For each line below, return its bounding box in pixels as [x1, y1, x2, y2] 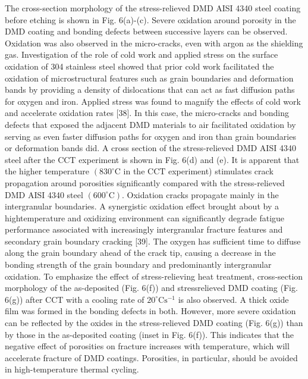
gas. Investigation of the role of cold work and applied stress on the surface [5, 48, 278, 61]
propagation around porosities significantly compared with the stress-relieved [5, 176, 285, 189]
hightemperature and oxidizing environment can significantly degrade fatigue [5, 211, 285, 224]
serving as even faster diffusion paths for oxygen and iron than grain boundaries [5, 130, 296, 142]
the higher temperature [5, 165, 90, 177]
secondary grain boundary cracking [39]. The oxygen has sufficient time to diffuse [5, 234, 301, 247]
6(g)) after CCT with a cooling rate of [5, 293, 144, 305]
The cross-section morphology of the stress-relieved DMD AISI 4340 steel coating [5, 2, 301, 14]
